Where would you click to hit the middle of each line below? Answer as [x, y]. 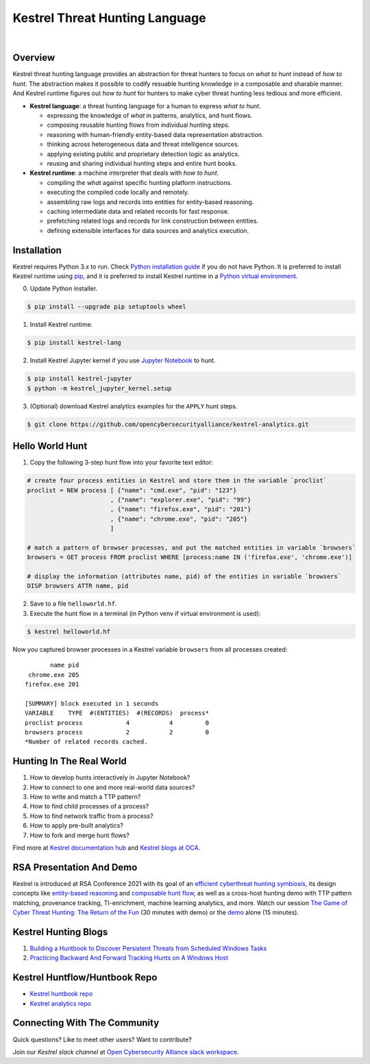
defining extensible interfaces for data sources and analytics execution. [148, 230]
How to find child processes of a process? [89, 806]
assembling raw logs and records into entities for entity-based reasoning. [150, 201]
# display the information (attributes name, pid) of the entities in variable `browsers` [184, 577]
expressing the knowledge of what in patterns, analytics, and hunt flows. [150, 116]
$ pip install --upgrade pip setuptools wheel [107, 307]
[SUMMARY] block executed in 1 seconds [92, 703]
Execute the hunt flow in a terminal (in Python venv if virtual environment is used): [145, 613]
